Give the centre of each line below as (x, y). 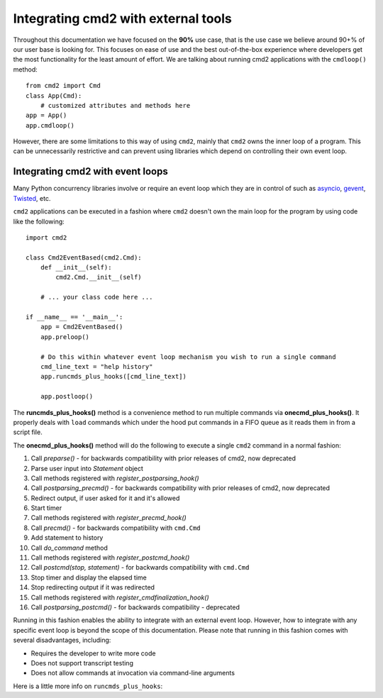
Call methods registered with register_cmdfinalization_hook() (120, 597)
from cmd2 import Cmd (63, 86)
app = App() (46, 116)
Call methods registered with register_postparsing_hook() (115, 478)
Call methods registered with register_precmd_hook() (109, 518)
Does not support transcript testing (82, 663)
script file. (28, 432)
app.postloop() (67, 397)
